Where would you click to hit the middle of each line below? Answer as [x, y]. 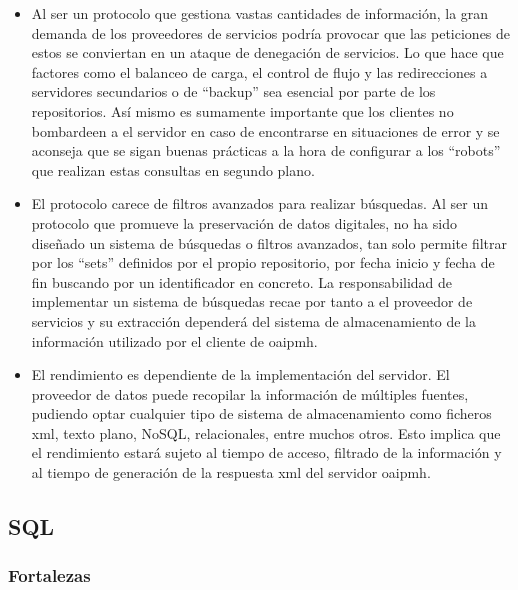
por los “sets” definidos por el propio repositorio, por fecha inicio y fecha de [263, 262]
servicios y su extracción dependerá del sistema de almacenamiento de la [253, 320]
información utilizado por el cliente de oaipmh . [174, 340]
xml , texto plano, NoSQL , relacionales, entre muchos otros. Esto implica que [266, 432]
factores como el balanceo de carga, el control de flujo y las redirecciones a [259, 71]
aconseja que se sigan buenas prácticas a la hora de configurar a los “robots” [266, 150]
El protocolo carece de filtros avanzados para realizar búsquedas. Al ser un [260, 203]
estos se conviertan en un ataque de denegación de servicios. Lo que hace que [267, 52]
